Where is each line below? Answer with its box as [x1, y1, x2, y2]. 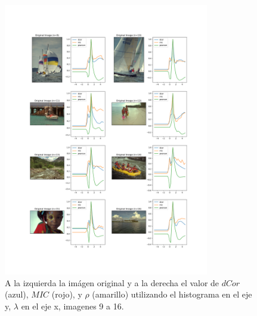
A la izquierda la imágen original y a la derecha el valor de [5, 276, 219, 289]
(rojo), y [51, 288, 82, 300]
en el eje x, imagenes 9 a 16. [21, 300, 124, 312]
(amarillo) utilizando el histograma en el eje [92, 288, 252, 300]
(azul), [5, 288, 29, 300]
